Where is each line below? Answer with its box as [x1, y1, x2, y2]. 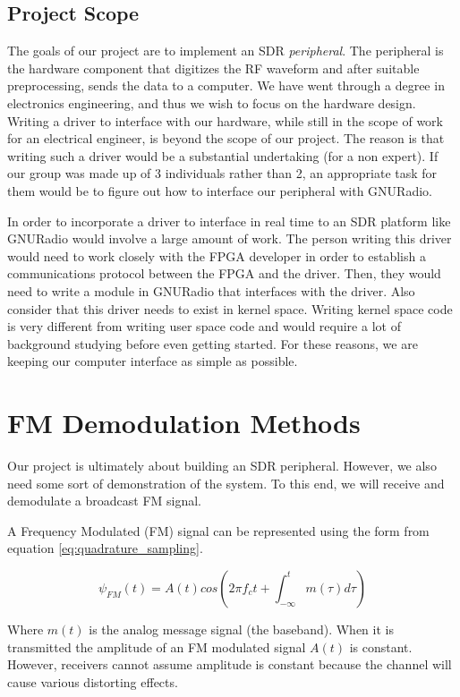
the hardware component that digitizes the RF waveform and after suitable [7, 58, 420, 77]
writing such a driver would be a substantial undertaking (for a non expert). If [7, 146, 439, 165]
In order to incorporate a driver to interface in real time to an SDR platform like [7, 211, 451, 230]
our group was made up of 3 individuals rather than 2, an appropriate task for [7, 164, 438, 183]
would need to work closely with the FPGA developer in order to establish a [7, 246, 426, 265]
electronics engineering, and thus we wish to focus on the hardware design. [7, 93, 416, 112]
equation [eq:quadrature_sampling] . [7, 539, 203, 557]
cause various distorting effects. [7, 672, 178, 691]
